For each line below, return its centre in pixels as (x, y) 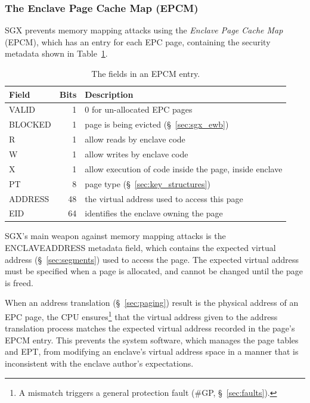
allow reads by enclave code (135, 139)
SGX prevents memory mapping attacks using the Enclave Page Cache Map (144, 30)
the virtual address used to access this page (164, 198)
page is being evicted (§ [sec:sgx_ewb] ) (157, 124)
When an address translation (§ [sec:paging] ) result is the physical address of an (152, 303)
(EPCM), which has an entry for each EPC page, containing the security (138, 41)
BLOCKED (30, 124)
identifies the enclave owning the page (154, 213)
